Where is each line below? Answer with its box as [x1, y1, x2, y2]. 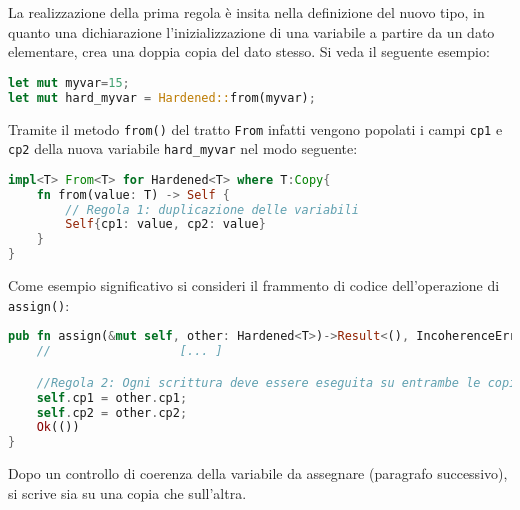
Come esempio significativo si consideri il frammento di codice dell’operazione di [8, 275, 500, 296]
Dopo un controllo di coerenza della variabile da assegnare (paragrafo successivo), [8, 463, 508, 484]
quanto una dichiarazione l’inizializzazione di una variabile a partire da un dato [8, 21, 495, 42]
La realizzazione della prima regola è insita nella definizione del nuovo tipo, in [8, 2, 485, 22]
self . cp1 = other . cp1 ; [36, 390, 188, 405]
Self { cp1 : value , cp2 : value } [65, 217, 266, 232]
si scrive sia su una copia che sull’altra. [8, 482, 247, 503]
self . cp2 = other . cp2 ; [36, 405, 188, 420]
